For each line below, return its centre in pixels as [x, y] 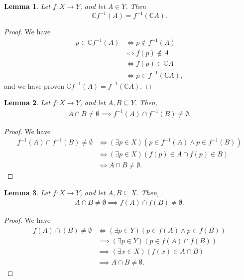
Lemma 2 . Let [27, 102]
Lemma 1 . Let [27, 6]
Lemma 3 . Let [27, 192]
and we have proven [34, 85]
